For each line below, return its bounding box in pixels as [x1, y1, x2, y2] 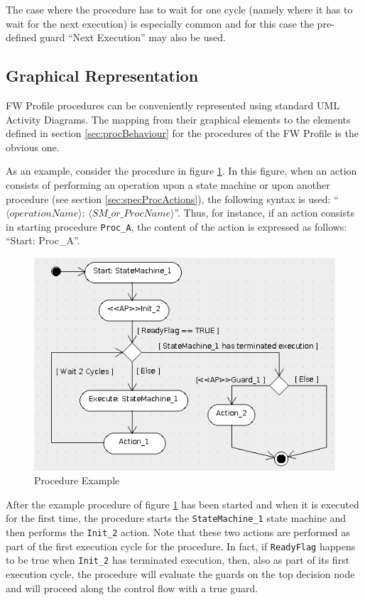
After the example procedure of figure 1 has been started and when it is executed [6, 496, 359, 511]
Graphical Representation [6, 65, 199, 87]
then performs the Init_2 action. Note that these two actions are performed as [6, 525, 350, 540]
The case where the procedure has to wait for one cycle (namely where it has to [6, 2, 353, 16]
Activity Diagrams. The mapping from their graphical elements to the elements [6, 111, 351, 126]
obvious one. [6, 139, 60, 154]
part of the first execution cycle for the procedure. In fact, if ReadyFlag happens [6, 538, 356, 553]
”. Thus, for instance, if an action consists [174, 205, 354, 220]
